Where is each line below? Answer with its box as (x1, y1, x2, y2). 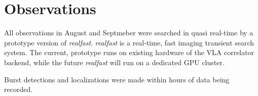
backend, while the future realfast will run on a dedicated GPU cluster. (4, 57, 225, 67)
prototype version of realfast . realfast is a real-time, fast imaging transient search (4, 37, 254, 47)
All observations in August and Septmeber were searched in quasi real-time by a (4, 27, 253, 38)
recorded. (4, 84, 33, 94)
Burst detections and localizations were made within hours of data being (4, 74, 230, 84)
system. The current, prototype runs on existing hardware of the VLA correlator (4, 47, 254, 58)
